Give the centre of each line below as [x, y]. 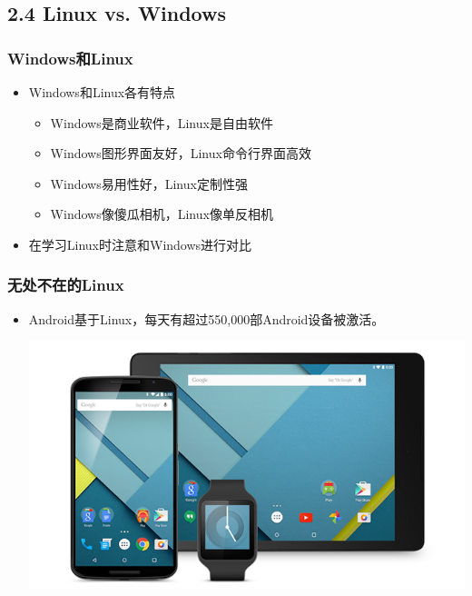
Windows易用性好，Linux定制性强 [149, 183]
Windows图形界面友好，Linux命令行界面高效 [181, 153]
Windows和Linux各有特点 [102, 92]
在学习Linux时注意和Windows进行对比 [140, 244]
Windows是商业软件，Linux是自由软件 [162, 122]
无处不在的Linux [66, 285]
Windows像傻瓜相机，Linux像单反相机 [162, 214]
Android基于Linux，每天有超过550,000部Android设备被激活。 [206, 318]
